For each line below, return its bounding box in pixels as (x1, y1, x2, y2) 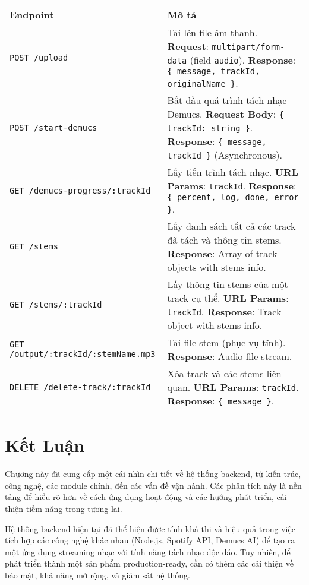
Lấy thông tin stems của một (167, 277, 288, 291)
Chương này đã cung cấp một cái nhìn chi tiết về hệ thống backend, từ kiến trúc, (5, 467, 301, 480)
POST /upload (10, 53, 68, 62)
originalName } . (167, 76, 238, 90)
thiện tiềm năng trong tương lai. (5, 502, 122, 514)
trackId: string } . (167, 121, 253, 134)
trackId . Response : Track (167, 305, 282, 318)
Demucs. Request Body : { (167, 107, 284, 121)
